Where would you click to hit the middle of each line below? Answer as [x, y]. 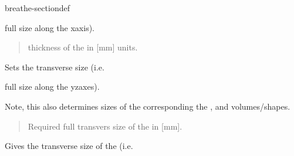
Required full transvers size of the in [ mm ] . [105, 126]
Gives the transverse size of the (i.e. [69, 146]
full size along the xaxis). [50, 27]
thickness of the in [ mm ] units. [83, 47]
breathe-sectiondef [37, 8]
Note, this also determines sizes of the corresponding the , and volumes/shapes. [148, 106]
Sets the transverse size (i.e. [55, 67]
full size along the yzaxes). [52, 87]
